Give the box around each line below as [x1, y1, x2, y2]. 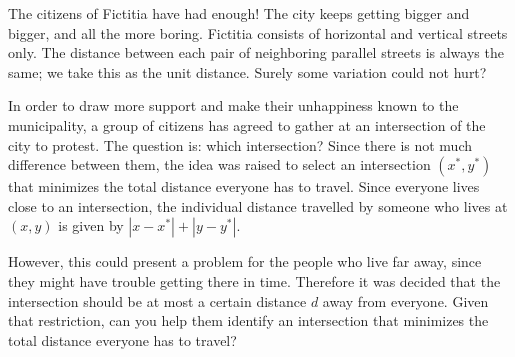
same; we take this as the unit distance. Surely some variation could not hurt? [8, 61, 487, 82]
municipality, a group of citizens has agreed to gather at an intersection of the [8, 114, 486, 135]
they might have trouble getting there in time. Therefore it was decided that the [8, 270, 501, 291]
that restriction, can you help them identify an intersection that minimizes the [8, 310, 489, 331]
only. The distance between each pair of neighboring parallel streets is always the [8, 42, 504, 63]
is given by [58, 215, 124, 236]
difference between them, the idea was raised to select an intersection [8, 154, 431, 175]
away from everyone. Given [322, 290, 489, 311]
